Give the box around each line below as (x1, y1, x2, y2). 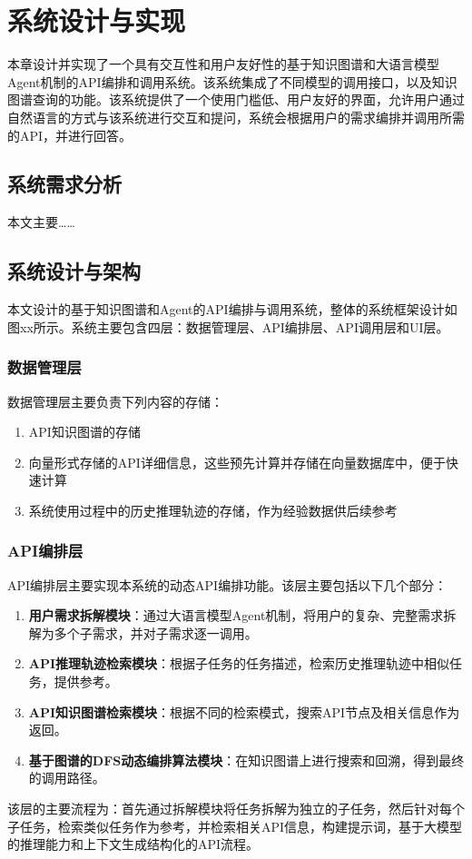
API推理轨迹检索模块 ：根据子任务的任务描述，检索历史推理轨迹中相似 (28, 654, 450, 673)
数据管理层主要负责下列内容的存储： (7, 391, 223, 410)
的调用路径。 (28, 768, 105, 787)
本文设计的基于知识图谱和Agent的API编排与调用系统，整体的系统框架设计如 (7, 300, 457, 319)
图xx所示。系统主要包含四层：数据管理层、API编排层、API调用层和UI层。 (7, 317, 449, 336)
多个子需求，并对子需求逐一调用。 (54, 623, 258, 642)
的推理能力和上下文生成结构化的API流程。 (7, 834, 260, 854)
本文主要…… (7, 212, 75, 232)
